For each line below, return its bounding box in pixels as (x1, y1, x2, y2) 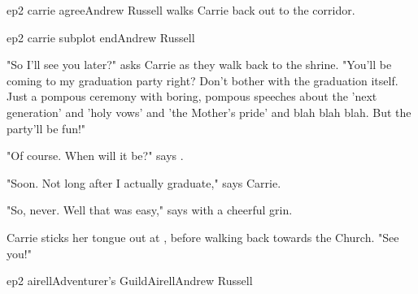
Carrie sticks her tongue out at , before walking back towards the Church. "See (7, 228, 399, 245)
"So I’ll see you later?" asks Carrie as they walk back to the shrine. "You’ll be (7, 56, 392, 73)
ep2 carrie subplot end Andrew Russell (7, 28, 195, 45)
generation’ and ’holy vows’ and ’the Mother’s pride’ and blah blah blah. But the (7, 103, 411, 120)
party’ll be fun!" (7, 119, 86, 136)
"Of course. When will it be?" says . (7, 147, 184, 164)
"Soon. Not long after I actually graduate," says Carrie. (7, 174, 281, 191)
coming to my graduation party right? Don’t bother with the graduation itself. (7, 71, 398, 89)
